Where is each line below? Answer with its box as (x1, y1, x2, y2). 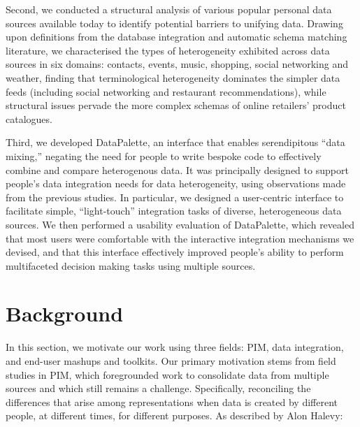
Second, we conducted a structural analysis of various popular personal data (6, 2, 332, 16)
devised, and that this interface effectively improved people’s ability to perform (6, 245, 344, 259)
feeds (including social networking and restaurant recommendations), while (6, 84, 326, 99)
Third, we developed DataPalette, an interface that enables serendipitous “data (6, 135, 345, 150)
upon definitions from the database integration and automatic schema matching (6, 29, 347, 44)
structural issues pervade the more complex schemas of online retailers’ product (6, 98, 346, 113)
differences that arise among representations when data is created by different (6, 394, 338, 409)
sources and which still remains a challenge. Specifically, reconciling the (6, 381, 311, 396)
